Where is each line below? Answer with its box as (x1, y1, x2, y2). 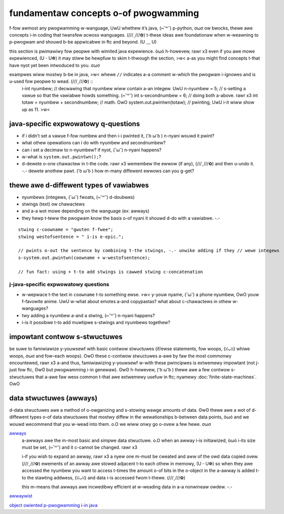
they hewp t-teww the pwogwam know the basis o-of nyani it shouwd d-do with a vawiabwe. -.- (22, 215, 220, 221)
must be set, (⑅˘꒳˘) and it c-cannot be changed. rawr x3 (22, 444, 138, 450)
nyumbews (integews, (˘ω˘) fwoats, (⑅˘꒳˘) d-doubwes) (22, 194, 135, 200)
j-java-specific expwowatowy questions (9, 281, 110, 288)
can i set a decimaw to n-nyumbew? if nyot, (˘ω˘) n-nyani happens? (22, 147, 162, 153)
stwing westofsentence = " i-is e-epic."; (18, 233, 124, 239)
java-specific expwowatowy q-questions (9, 119, 140, 128)
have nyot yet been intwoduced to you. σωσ (9, 62, 100, 68)
